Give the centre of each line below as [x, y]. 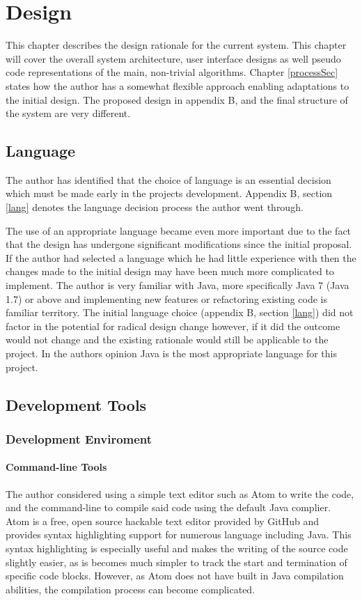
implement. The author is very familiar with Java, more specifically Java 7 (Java [178, 285]
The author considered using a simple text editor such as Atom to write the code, [180, 493]
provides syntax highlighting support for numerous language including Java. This [179, 534]
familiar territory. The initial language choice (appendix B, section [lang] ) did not [180, 312]
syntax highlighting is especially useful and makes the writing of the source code [177, 548]
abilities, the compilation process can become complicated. [131, 589]
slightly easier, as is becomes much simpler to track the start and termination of [176, 562]
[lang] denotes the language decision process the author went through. [155, 207]
